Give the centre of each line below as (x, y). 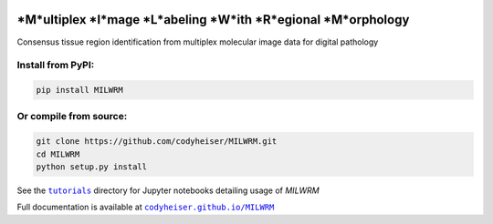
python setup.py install (92, 167)
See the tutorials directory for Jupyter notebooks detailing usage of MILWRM (168, 190)
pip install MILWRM (79, 90)
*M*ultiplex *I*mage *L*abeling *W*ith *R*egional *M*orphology (213, 20)
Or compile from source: (72, 117)
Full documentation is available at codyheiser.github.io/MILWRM (146, 207)
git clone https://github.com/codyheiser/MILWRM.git (157, 142)
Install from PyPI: (56, 66)
